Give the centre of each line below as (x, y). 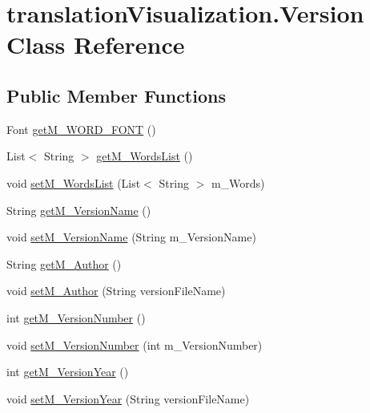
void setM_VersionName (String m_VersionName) (131, 237)
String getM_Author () (64, 263)
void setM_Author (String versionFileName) (116, 291)
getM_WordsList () (145, 156)
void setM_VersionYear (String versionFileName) (128, 398)
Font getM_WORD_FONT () (81, 129)
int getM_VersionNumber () (76, 317)
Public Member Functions (116, 95)
